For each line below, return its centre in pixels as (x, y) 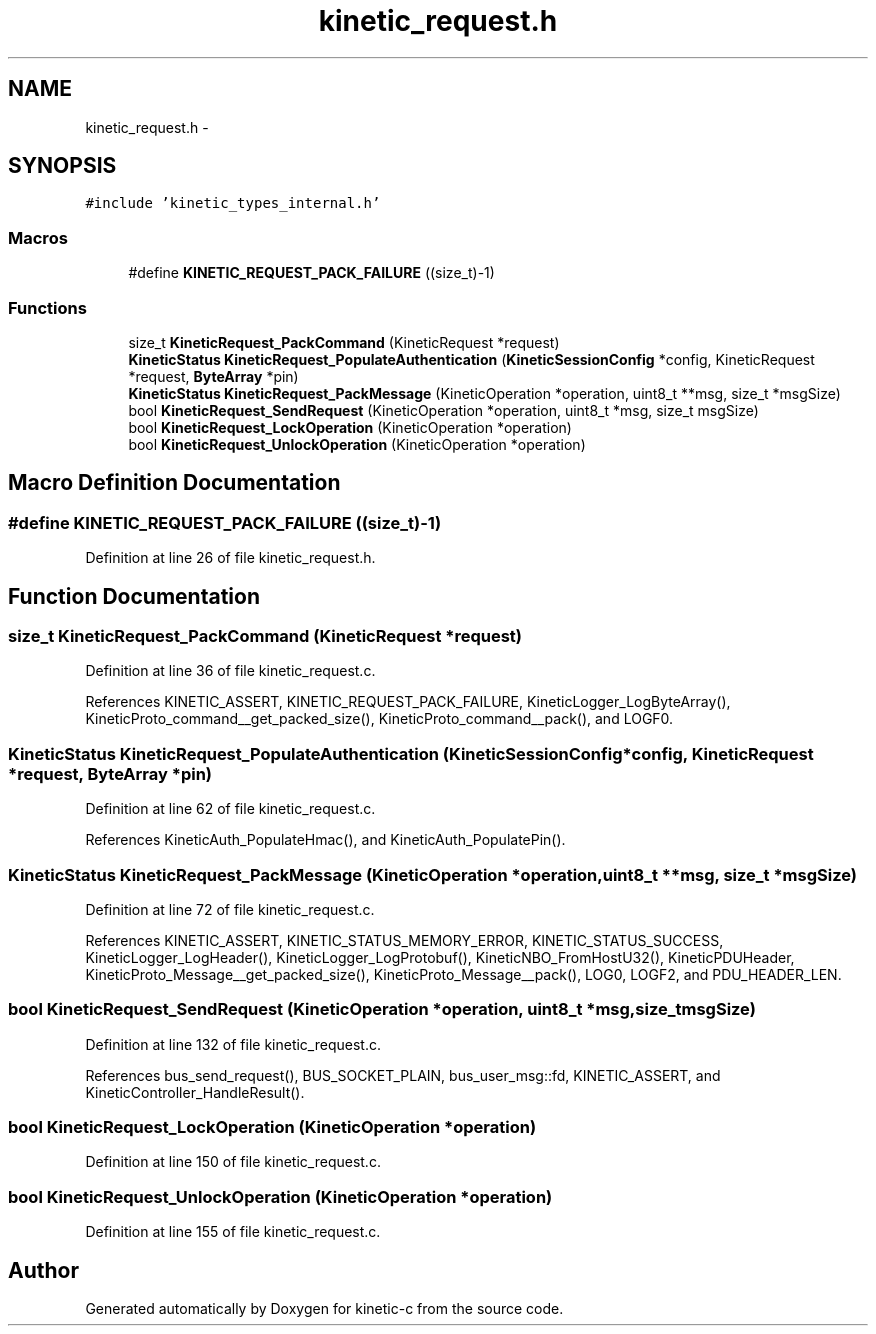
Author (43, 1270)
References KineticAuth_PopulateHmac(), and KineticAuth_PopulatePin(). (325, 840)
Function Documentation (134, 596)
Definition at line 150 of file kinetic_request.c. (233, 1162)
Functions (47, 307)
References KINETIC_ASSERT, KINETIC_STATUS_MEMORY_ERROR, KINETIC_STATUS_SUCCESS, (404, 940)
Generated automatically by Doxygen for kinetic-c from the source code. (324, 1308)
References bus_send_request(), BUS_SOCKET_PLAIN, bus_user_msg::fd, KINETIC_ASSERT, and (403, 1075)
